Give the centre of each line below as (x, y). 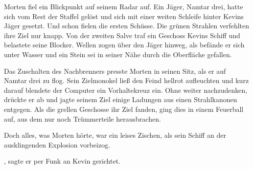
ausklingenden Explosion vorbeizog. (57, 144)
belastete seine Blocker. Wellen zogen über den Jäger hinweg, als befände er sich (124, 45)
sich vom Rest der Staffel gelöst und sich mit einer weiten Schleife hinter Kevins (124, 16)
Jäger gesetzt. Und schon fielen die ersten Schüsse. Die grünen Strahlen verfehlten (127, 26)
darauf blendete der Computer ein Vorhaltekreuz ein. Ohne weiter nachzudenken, (126, 90)
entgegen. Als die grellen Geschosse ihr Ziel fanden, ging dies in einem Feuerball (124, 109)
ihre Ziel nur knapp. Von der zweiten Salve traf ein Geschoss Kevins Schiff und (122, 35)
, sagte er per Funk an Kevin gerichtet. (62, 161)
